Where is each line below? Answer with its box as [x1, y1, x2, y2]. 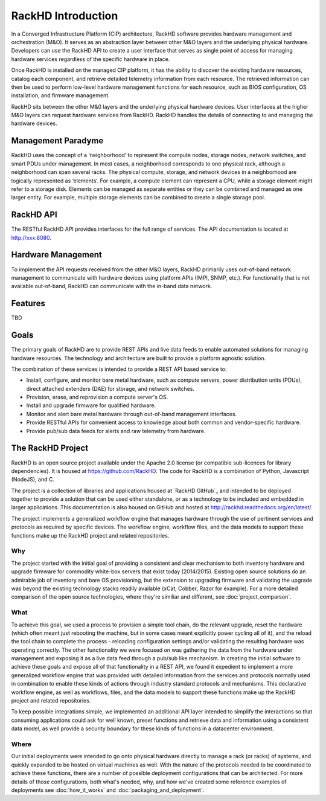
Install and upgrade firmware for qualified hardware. [26, 402, 156, 409]
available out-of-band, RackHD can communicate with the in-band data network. [11, 283, 213, 290]
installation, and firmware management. [11, 92, 110, 99]
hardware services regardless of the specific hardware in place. [11, 55, 170, 63]
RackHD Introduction [11, 9, 118, 22]
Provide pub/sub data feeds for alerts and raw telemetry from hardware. [26, 427, 206, 434]
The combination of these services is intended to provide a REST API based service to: [11, 365, 227, 373]
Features [11, 298, 45, 309]
